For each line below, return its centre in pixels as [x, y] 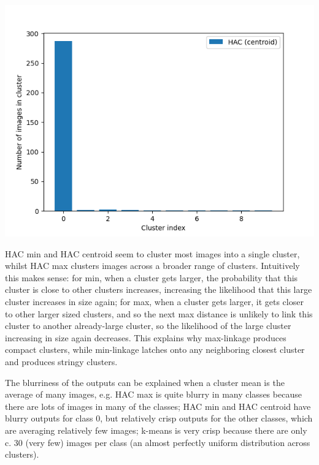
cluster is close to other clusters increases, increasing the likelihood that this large [159, 289]
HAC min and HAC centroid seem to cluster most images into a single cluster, [152, 253]
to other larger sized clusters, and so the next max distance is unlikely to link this [159, 313]
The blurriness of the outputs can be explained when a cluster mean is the [145, 382]
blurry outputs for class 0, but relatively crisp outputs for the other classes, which [159, 418]
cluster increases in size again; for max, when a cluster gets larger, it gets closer [154, 301]
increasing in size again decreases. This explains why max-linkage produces [146, 337]
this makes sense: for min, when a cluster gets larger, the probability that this [152, 277]
